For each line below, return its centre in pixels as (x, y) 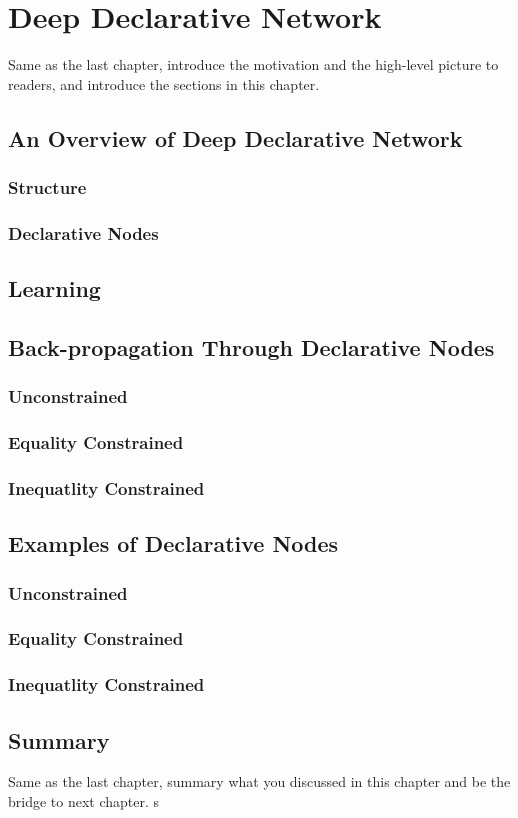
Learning (54, 288)
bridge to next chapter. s (84, 800)
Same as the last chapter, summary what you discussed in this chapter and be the (259, 781)
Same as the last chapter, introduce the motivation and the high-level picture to (253, 64)
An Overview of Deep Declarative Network (235, 137)
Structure (47, 187)
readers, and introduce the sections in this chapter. (164, 83)
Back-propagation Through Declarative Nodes (251, 346)
